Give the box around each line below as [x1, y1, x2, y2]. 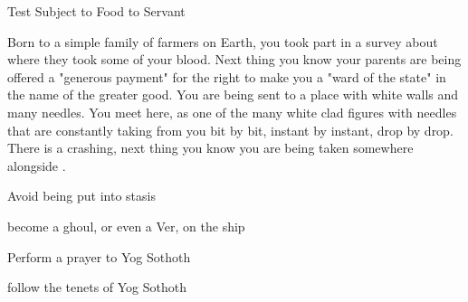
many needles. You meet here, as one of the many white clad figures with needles [7, 102, 457, 121]
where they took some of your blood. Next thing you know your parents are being [7, 50, 462, 69]
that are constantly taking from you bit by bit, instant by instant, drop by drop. [7, 120, 454, 139]
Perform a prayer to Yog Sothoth [7, 247, 191, 266]
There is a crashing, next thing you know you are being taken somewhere [7, 138, 414, 157]
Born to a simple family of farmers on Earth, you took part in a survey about [7, 32, 438, 51]
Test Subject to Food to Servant [7, 2, 186, 20]
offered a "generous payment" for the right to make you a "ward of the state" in [7, 67, 446, 86]
